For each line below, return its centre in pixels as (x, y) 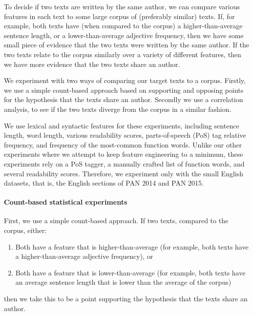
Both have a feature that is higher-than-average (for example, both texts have (132, 246)
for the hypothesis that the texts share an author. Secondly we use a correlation (124, 99)
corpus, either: (25, 230)
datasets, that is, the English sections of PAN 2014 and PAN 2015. (104, 183)
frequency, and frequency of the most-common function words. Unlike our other (123, 144)
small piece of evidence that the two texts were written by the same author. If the (126, 45)
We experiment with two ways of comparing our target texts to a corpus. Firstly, (125, 80)
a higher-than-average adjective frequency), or (84, 256)
